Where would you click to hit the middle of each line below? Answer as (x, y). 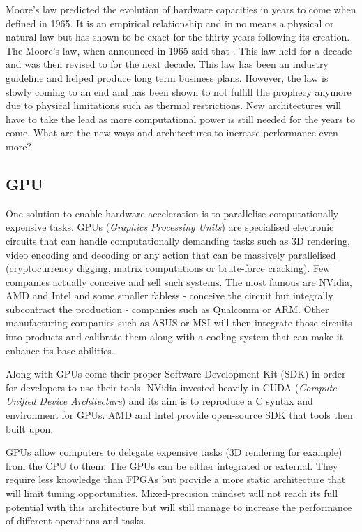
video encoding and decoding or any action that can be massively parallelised (171, 254)
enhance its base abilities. (60, 350)
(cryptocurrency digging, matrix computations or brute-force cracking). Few (168, 268)
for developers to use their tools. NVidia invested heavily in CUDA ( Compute (171, 387)
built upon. (30, 428)
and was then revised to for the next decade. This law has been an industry (167, 64)
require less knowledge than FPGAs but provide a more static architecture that (176, 479)
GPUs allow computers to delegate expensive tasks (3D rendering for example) (174, 452)
